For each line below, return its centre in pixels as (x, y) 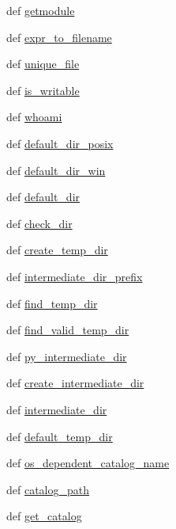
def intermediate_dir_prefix (75, 276)
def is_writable (43, 90)
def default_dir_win (56, 170)
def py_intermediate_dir (67, 356)
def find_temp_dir (52, 303)
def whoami (34, 117)
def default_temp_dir (60, 436)
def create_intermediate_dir (75, 383)
